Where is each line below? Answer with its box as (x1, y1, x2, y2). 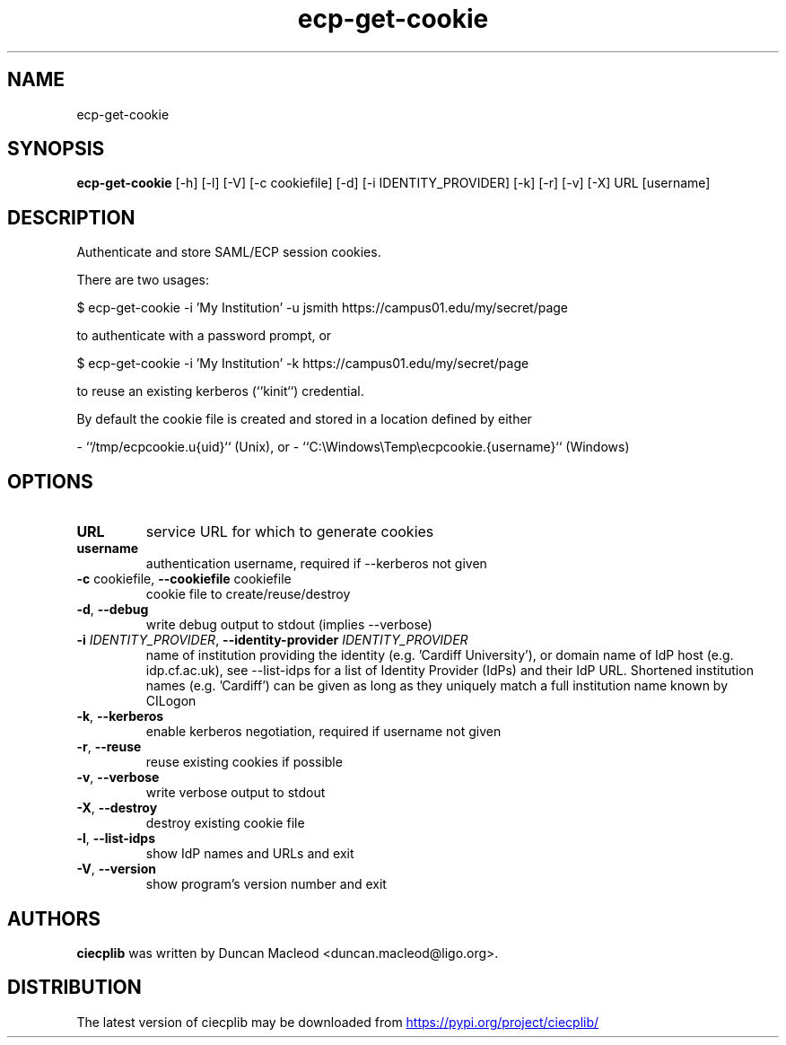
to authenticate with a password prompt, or (76, 328, 332, 344)
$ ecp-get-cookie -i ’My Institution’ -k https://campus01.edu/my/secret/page (76, 356, 529, 372)
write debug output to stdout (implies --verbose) (145, 617, 432, 633)
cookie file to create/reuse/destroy (145, 586, 351, 602)
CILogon (145, 693, 196, 709)
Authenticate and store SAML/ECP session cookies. (76, 244, 381, 260)
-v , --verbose (76, 769, 160, 786)
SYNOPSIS (7, 137, 105, 161)
